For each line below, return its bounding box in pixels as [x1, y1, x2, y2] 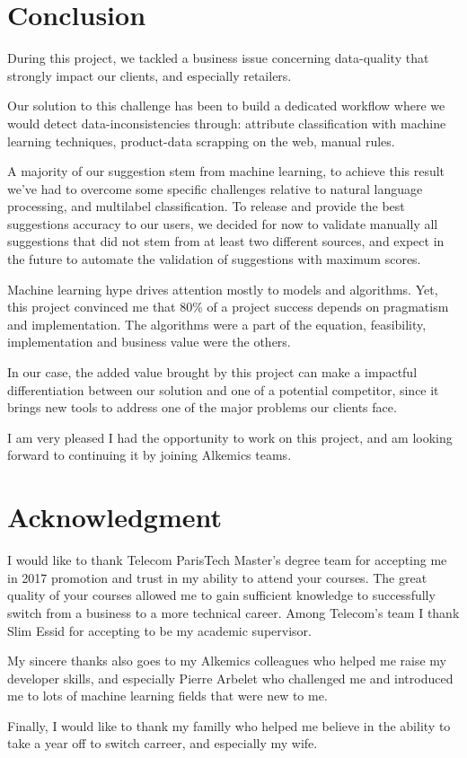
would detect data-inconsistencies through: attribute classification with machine [7, 113, 446, 132]
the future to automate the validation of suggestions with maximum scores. [7, 250, 421, 269]
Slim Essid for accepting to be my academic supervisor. [7, 621, 312, 639]
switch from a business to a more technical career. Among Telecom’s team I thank [7, 603, 460, 621]
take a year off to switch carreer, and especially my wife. [7, 734, 318, 753]
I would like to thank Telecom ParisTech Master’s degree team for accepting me [7, 551, 447, 569]
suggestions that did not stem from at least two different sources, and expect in [7, 232, 445, 251]
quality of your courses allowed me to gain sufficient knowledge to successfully [7, 586, 436, 604]
